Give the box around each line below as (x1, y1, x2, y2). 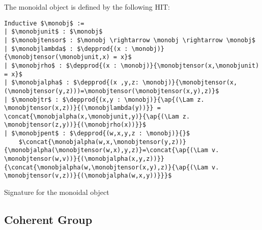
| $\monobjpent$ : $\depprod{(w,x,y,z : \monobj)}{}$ (4, 130, 190, 137)
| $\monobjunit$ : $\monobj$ (4, 28, 103, 36)
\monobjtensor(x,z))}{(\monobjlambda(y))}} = (4, 104, 161, 112)
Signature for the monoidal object (4, 187, 109, 197)
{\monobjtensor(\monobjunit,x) (4, 53, 110, 61)
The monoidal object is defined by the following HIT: (4, 2, 170, 12)
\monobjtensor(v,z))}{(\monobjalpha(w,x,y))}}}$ (4, 172, 172, 180)
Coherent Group (4, 212, 93, 227)
